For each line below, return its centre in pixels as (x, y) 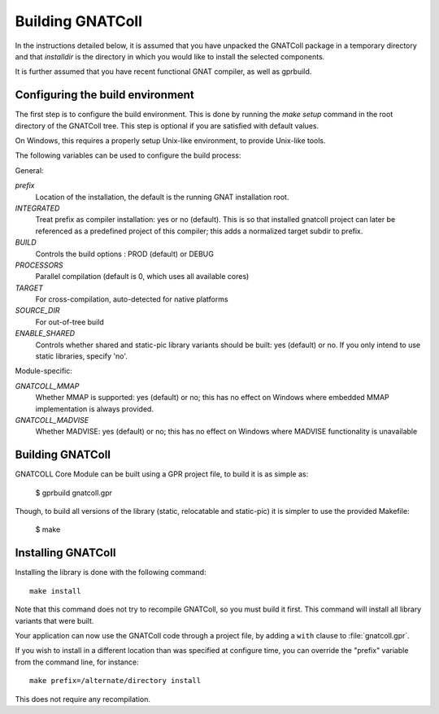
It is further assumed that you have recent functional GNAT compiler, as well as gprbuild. (163, 72)
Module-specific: (43, 371)
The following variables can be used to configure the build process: (128, 155)
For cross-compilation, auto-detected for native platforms (132, 299)
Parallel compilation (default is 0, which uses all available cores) (142, 276)
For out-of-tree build (70, 322)
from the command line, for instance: (77, 662)
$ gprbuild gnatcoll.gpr (74, 493)
